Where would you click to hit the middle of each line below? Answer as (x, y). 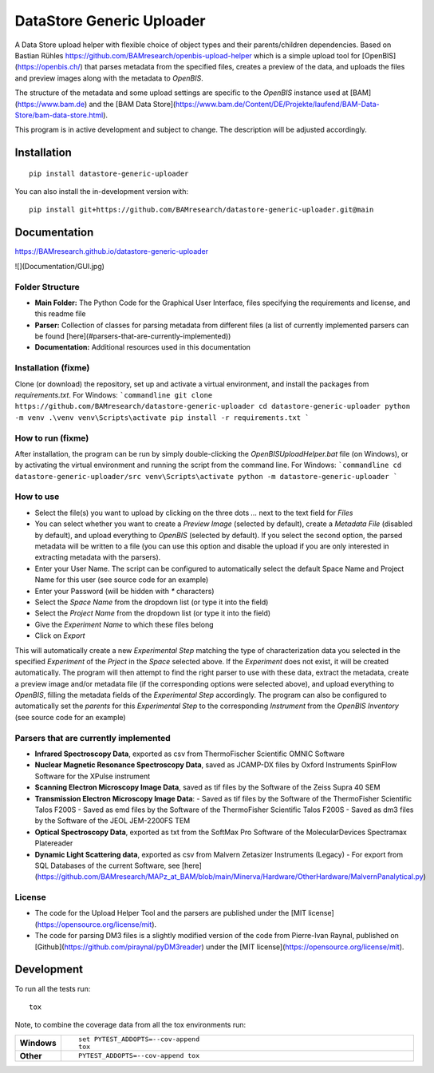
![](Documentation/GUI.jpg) (60, 266)
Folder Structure (47, 287)
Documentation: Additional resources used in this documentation (143, 347)
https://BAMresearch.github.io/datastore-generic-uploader (112, 251)
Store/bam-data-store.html (59, 115)
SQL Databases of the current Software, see (107, 865)
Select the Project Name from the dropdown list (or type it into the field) (153, 613)
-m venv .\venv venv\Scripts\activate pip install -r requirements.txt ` (162, 418)
